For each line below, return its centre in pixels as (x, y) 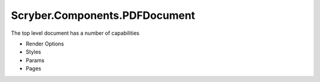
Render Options (45, 44)
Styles (33, 52)
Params (35, 60)
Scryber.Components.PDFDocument (103, 15)
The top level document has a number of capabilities (75, 33)
